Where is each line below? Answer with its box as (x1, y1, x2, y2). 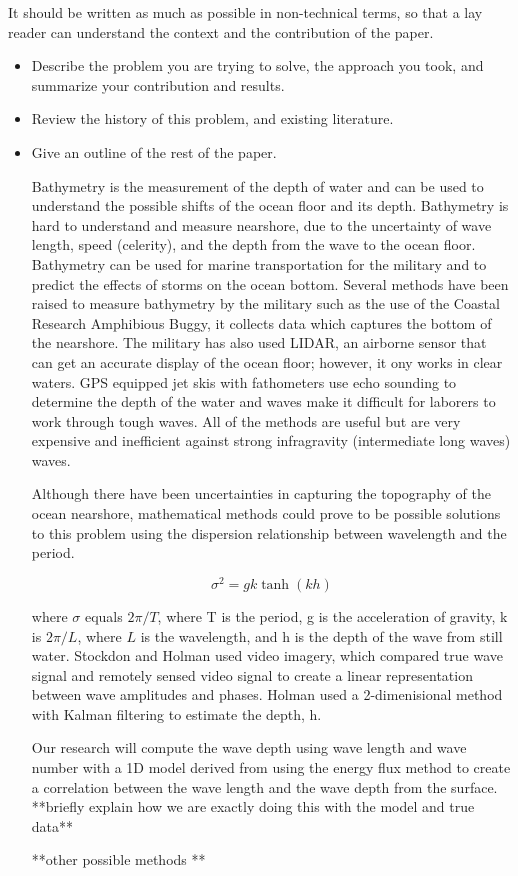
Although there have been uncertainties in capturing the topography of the (31, 483, 491, 504)
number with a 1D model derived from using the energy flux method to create (31, 757, 511, 778)
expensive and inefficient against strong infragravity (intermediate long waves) (31, 430, 511, 451)
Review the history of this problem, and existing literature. (31, 108, 394, 129)
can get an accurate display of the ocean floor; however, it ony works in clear (31, 351, 503, 372)
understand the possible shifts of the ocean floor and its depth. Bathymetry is (31, 195, 509, 216)
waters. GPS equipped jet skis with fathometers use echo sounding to (31, 371, 457, 392)
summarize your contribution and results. (31, 74, 285, 95)
